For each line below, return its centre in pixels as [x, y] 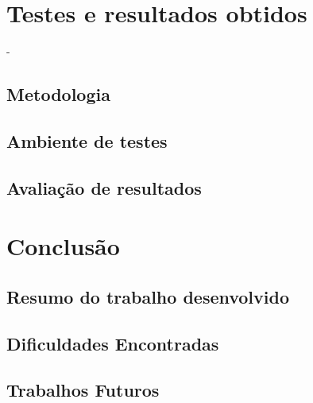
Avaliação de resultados [104, 187]
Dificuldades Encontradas [113, 343]
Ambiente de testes [87, 140]
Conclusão [63, 246]
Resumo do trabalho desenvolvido [148, 296]
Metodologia [58, 94]
